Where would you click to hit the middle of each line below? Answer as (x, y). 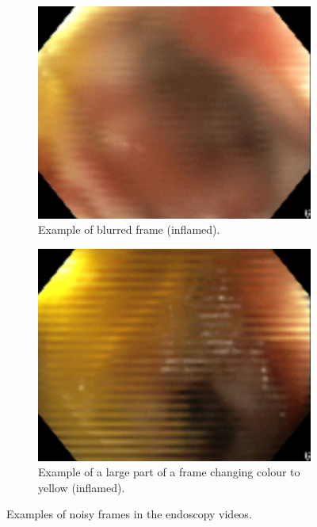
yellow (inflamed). (82, 487)
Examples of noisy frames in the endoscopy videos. (129, 514)
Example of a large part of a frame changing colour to (169, 472)
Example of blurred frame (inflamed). (129, 229)
